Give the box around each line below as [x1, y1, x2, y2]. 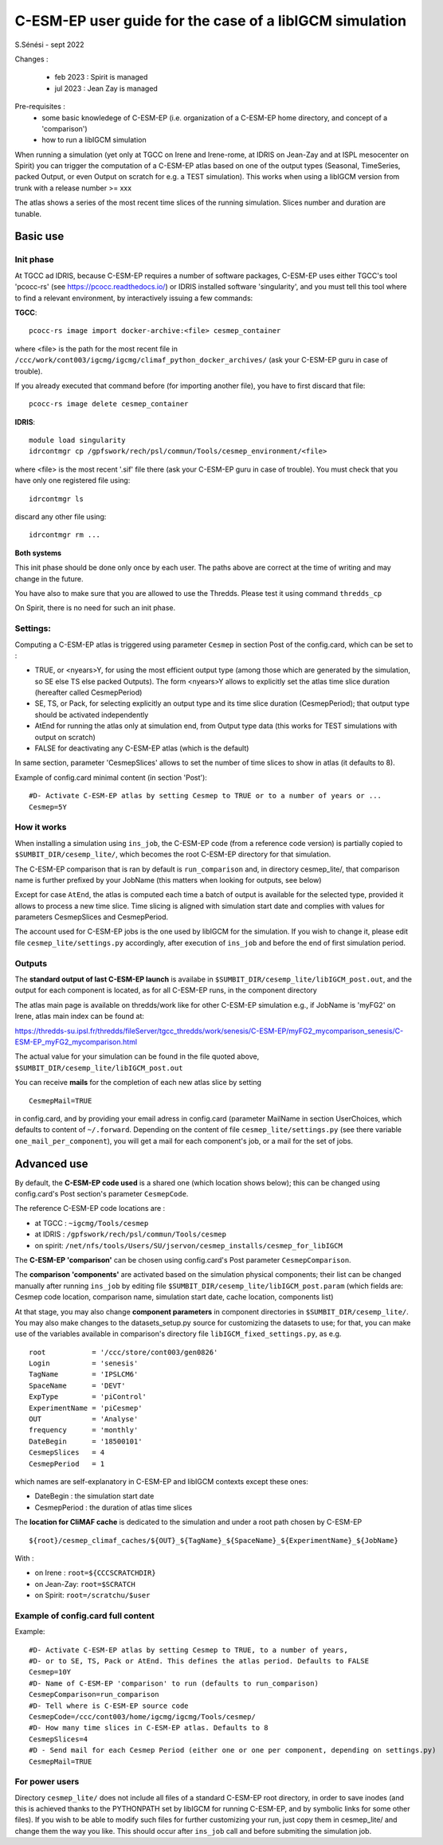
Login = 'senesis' [29, 1359, 139, 1368]
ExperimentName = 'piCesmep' [29, 1403, 143, 1412]
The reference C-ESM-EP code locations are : [14, 1204, 166, 1213]
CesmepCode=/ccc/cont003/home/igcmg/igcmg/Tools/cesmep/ [29, 1712, 257, 1721]
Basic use [14, 229, 65, 243]
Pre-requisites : [14, 102, 65, 112]
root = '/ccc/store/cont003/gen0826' [29, 1347, 218, 1357]
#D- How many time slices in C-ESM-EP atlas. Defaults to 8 [29, 1723, 269, 1733]
